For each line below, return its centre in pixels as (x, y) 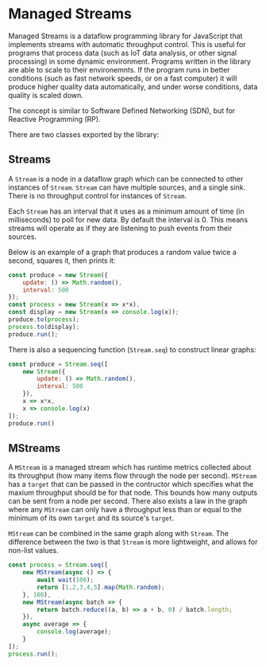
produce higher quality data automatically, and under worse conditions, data (133, 86)
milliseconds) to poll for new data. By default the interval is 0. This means (128, 219)
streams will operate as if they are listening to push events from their (120, 228)
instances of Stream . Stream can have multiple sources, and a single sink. (127, 187)
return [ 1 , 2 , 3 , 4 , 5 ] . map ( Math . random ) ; (101, 587)
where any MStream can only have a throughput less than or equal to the (125, 510)
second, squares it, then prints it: (62, 261)
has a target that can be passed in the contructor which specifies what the (131, 484)
